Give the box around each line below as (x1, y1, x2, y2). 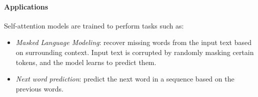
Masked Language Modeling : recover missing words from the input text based (15, 37, 252, 47)
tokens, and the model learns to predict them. (15, 56, 156, 67)
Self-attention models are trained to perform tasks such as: (4, 20, 184, 30)
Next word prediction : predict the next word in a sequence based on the (15, 73, 234, 84)
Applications (4, 1, 48, 11)
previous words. (15, 83, 63, 93)
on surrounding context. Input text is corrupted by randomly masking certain (15, 46, 254, 57)
